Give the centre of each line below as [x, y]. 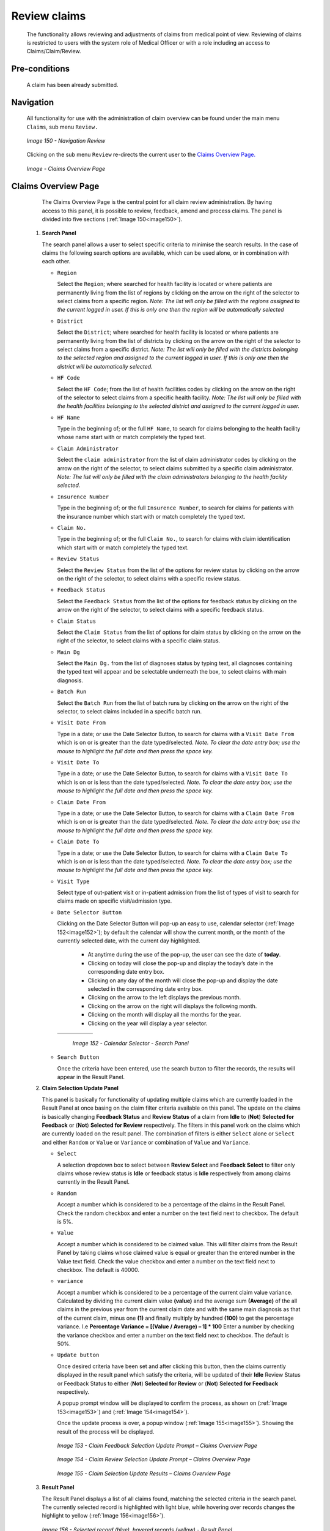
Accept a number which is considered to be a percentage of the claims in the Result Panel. [171, 1205]
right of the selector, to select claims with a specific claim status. [139, 641]
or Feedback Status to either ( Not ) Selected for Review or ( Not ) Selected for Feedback [167, 1383]
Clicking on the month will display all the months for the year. [164, 1015]
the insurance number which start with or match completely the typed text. [151, 516]
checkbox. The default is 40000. [98, 1270]
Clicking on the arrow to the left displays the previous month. [164, 998]
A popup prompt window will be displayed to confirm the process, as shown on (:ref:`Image [172, 1403]
